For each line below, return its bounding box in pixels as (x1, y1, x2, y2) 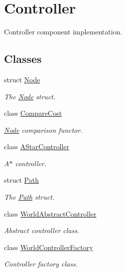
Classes (4, 51, 42, 66)
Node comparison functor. (4, 124, 83, 135)
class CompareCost (4, 108, 62, 118)
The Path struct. (4, 192, 55, 202)
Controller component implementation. (4, 26, 123, 37)
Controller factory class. (4, 259, 78, 269)
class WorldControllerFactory (4, 242, 93, 252)
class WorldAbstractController (4, 208, 97, 219)
